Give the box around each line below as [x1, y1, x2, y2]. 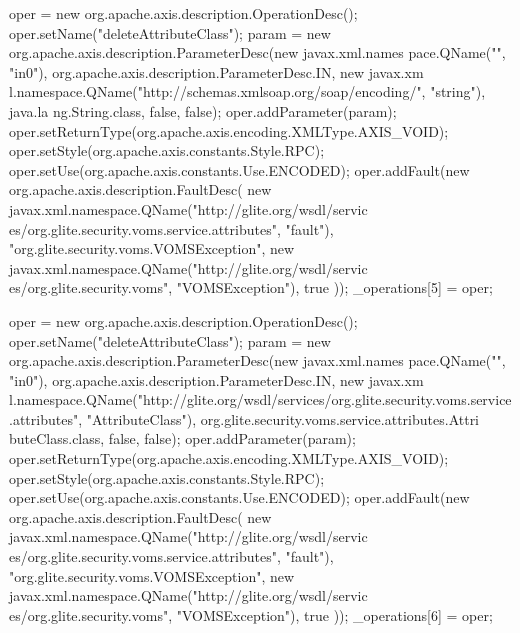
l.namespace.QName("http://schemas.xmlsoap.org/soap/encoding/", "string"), [9, 81, 486, 102]
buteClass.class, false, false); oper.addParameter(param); [9, 428, 356, 449]
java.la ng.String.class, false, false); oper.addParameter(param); [9, 100, 397, 121]
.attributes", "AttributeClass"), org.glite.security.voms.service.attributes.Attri [9, 408, 480, 429]
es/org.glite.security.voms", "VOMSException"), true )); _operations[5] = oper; [9, 277, 493, 298]
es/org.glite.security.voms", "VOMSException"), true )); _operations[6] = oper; [9, 604, 493, 625]
